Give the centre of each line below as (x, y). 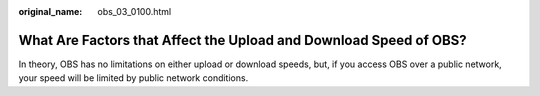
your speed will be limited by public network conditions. (133, 78)
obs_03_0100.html (134, 11)
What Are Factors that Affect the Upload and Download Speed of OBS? (242, 40)
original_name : (50, 11)
